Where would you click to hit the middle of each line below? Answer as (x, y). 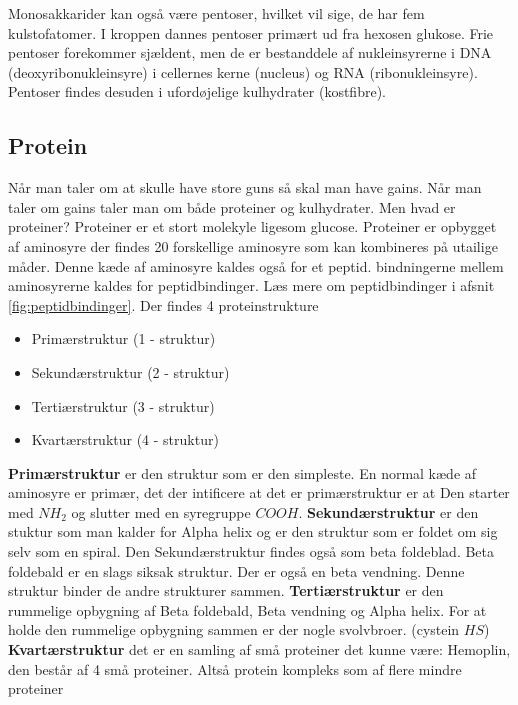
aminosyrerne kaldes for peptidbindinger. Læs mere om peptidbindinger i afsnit (251, 285)
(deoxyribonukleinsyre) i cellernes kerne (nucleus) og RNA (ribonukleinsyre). (243, 71)
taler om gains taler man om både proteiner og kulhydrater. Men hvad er (232, 206)
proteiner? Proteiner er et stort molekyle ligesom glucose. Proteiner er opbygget (252, 226)
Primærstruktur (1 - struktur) (123, 338)
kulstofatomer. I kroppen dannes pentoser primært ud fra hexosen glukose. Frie (251, 32)
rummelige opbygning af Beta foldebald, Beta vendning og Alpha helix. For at (247, 609)
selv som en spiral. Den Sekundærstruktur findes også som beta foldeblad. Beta (251, 551)
